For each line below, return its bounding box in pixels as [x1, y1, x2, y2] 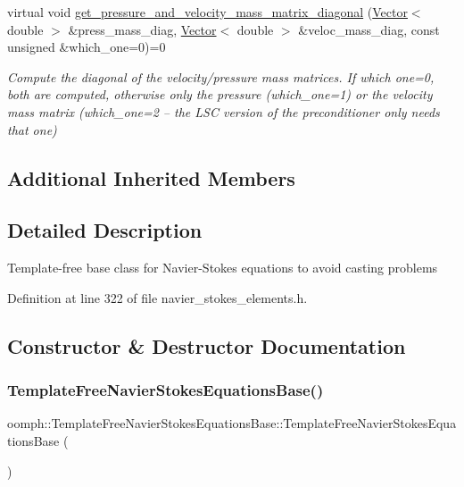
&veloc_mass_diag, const [298, 20, 440, 38]
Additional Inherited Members [7, 164, 295, 191]
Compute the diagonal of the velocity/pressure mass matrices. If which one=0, [7, 67, 435, 86]
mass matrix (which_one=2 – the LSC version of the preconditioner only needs [7, 102, 440, 121]
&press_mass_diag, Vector [68, 20, 217, 38]
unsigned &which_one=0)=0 [7, 38, 166, 56]
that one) [7, 120, 57, 139]
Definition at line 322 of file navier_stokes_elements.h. [7, 288, 308, 306]
